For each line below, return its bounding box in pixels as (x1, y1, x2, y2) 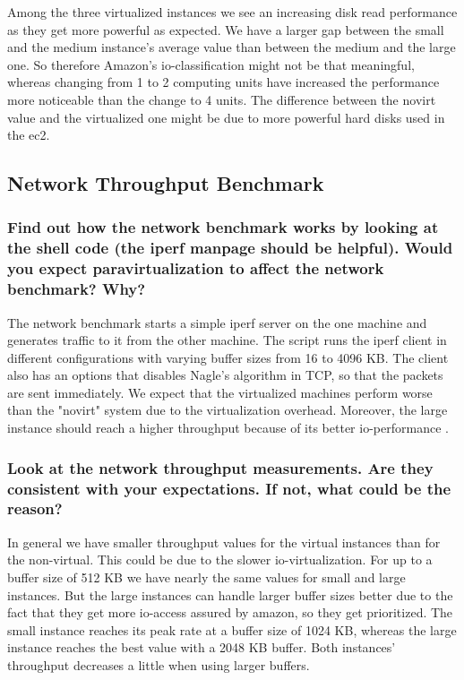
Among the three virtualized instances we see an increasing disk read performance (7, 3, 458, 21)
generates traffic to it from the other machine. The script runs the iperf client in (7, 331, 447, 349)
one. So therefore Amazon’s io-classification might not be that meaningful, (7, 55, 415, 73)
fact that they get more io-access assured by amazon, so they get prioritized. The (7, 603, 453, 622)
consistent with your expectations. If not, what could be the (7, 477, 451, 499)
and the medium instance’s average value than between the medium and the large (7, 38, 456, 56)
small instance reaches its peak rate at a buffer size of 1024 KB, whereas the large (7, 620, 457, 639)
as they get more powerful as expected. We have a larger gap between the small (7, 20, 444, 39)
